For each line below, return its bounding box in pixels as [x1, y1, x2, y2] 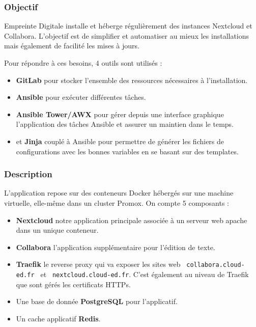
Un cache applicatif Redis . [16, 313, 101, 323]
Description [4, 168, 52, 180]
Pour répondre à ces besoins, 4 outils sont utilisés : [4, 58, 162, 68]
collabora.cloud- [186, 261, 245, 269]
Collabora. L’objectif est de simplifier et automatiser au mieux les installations [4, 30, 249, 41]
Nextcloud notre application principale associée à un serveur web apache [16, 214, 247, 225]
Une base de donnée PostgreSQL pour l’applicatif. [16, 296, 178, 307]
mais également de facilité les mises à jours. [4, 40, 139, 51]
